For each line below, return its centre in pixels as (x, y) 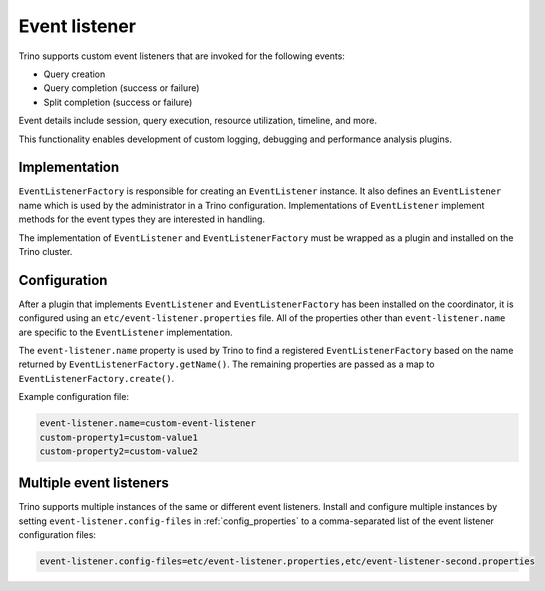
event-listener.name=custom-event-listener (148, 423)
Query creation (74, 74)
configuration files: (57, 535)
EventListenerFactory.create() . (96, 378)
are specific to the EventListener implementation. (125, 332)
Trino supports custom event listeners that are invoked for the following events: (181, 56)
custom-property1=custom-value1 (119, 437)
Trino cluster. (45, 251)
